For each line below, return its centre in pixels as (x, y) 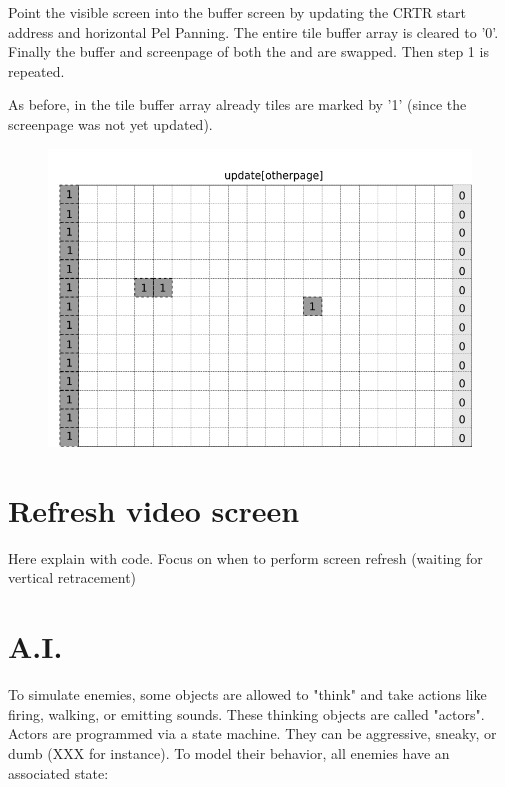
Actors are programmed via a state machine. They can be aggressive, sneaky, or (252, 733)
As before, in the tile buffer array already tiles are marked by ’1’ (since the (237, 104)
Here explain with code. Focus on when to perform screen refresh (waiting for (245, 557)
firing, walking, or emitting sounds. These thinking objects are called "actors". (246, 713)
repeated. (36, 70)
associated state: (58, 772)
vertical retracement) (72, 577)
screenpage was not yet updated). (110, 123)
